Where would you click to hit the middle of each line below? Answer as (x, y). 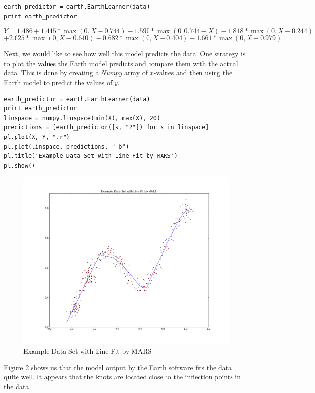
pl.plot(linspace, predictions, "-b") (66, 146)
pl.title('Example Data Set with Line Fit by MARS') (91, 156)
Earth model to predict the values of (58, 82)
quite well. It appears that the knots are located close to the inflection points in (123, 377)
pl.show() (20, 165)
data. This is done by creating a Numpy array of (76, 73)
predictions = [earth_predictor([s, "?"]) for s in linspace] (107, 128)
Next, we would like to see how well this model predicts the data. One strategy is (125, 54)
